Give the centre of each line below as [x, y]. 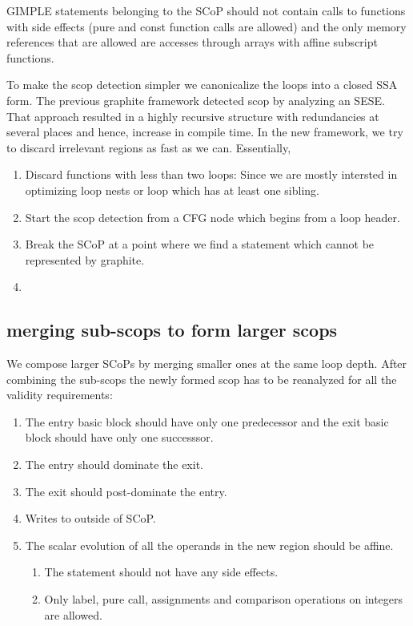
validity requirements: [60, 395]
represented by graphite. [85, 259]
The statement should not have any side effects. [161, 572]
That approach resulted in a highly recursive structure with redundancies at [193, 116]
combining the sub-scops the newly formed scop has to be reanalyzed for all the [202, 379]
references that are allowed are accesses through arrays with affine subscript [192, 42]
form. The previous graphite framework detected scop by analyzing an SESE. [196, 100]
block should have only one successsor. [119, 437]
